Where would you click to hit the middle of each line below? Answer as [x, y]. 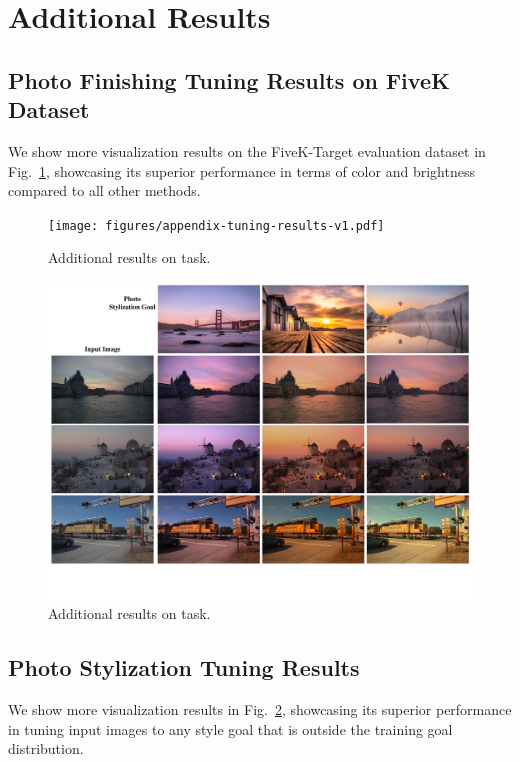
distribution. [46, 748]
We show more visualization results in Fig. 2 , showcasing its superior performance [260, 708]
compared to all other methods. [104, 190]
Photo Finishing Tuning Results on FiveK [229, 79]
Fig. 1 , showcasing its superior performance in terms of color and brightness [241, 170]
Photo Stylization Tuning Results [184, 667]
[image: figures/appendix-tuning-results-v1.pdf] [216, 225]
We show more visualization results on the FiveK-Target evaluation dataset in [247, 150]
